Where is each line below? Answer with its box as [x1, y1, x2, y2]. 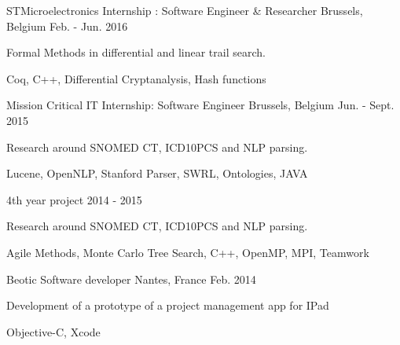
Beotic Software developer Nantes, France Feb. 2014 [6, 270, 256, 287]
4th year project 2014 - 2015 [6, 191, 142, 207]
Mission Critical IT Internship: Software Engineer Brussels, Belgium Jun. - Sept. [6, 97, 394, 113]
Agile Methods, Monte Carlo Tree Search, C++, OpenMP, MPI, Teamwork [6, 244, 369, 260]
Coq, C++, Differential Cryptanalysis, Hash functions [6, 70, 266, 86]
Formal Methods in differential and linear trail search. [6, 44, 266, 61]
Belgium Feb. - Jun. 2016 [6, 17, 128, 34]
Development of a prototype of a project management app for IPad [6, 297, 329, 314]
